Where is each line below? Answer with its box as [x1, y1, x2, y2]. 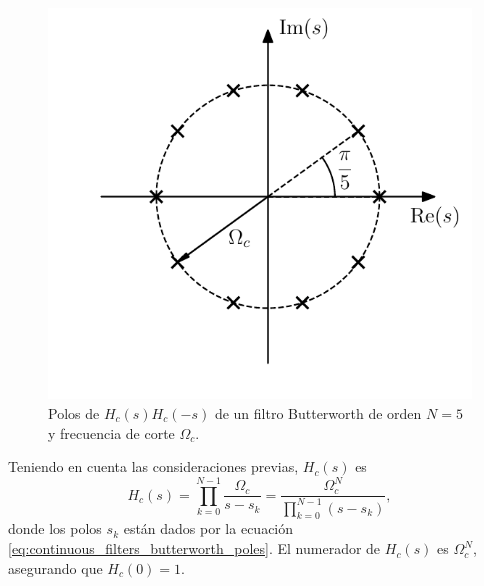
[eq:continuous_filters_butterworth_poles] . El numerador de [8, 538, 381, 559]
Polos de [48, 402, 100, 423]
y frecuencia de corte [48, 422, 175, 443]
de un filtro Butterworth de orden [214, 402, 422, 423]
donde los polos [8, 518, 102, 539]
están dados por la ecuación [123, 518, 294, 539]
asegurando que [8, 557, 103, 578]
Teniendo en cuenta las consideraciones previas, [8, 456, 299, 477]
